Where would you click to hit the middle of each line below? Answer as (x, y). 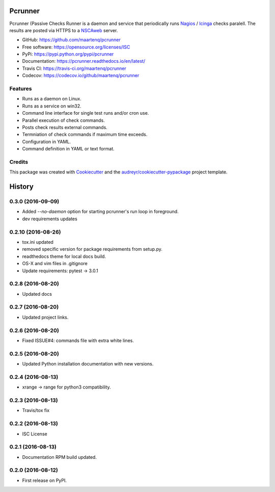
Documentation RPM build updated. (59, 457)
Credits (19, 162)
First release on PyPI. (45, 480)
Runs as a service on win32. (52, 106)
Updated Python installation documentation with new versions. (88, 364)
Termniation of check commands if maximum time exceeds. (85, 135)
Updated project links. (45, 317)
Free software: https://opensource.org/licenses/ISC (76, 47)
